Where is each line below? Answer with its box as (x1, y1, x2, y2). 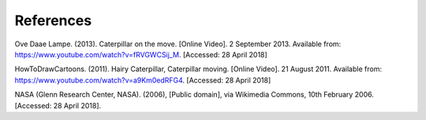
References (14, 12, 92, 29)
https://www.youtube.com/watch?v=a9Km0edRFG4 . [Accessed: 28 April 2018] (14, 75, 271, 85)
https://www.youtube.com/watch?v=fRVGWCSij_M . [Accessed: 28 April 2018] (14, 49, 267, 59)
